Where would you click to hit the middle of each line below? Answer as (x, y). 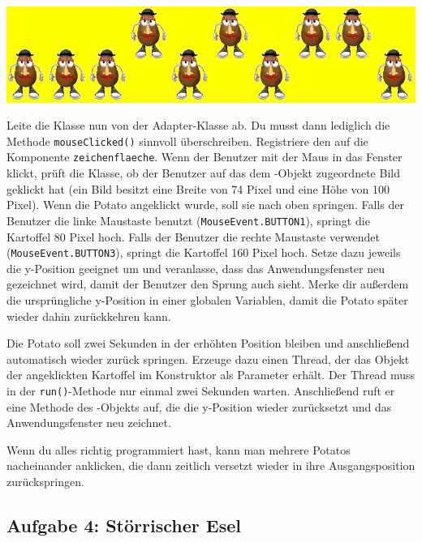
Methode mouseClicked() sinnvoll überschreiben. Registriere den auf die (187, 141)
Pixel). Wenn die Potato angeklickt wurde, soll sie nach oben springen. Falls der (205, 205)
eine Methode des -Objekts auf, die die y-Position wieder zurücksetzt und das (199, 406)
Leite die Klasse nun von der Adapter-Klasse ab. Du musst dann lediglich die (198, 125)
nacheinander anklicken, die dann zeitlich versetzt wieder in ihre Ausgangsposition (211, 465)
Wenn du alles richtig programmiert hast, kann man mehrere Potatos (179, 449)
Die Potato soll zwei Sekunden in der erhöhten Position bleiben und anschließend (208, 343)
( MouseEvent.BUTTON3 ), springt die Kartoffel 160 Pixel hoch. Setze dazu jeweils (204, 252)
